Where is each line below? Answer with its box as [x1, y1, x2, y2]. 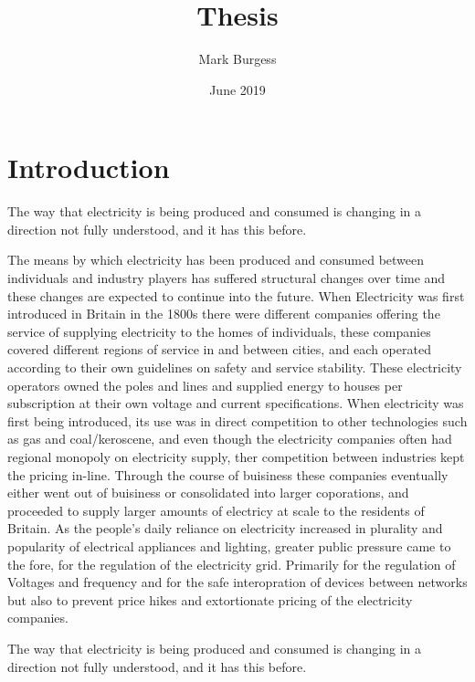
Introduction [7, 149, 170, 186]
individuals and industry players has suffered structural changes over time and [7, 268, 446, 288]
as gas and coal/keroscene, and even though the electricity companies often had [7, 429, 452, 448]
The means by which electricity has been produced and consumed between [7, 250, 425, 269]
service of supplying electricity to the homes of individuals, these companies [7, 321, 431, 341]
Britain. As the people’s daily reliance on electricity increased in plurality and [7, 519, 443, 538]
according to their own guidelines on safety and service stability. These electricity [7, 358, 462, 376]
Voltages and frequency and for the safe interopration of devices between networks [7, 572, 468, 592]
